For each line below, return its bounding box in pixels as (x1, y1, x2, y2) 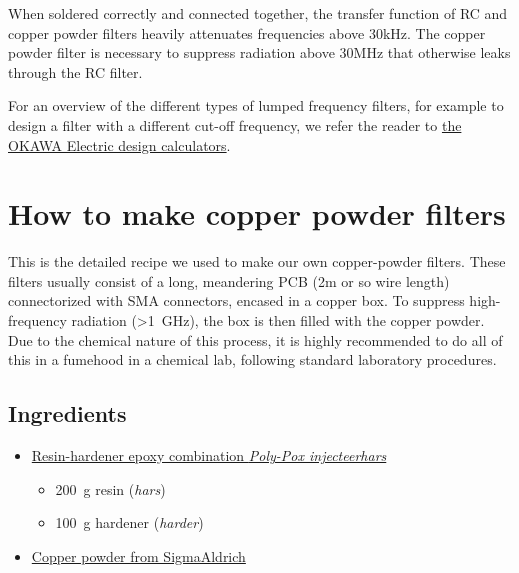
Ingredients (8, 398, 127, 429)
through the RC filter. (8, 61, 143, 82)
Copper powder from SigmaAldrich (31, 545, 246, 566)
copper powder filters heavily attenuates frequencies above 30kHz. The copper (8, 22, 486, 43)
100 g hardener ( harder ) (55, 512, 204, 533)
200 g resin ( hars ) (55, 478, 166, 499)
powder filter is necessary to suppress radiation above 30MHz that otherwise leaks (8, 42, 511, 63)
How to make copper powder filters (8, 193, 506, 234)
